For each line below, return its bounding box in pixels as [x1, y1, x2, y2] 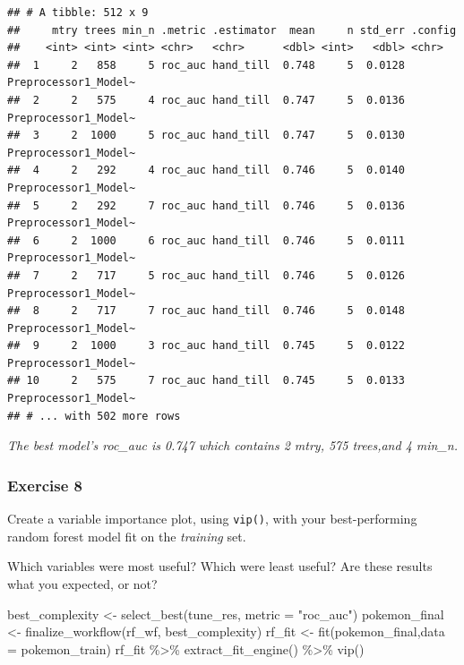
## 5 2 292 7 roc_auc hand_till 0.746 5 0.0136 [7, 199, 405, 212]
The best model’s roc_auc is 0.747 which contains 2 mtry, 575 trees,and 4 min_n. [7, 436, 458, 455]
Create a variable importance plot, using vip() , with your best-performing [7, 509, 417, 528]
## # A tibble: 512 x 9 [7, 6, 149, 19]
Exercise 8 [7, 473, 82, 496]
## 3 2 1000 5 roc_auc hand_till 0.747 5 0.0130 [7, 129, 405, 142]
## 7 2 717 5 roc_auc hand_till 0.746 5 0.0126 [7, 269, 405, 282]
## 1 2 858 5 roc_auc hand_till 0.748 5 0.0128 [7, 58, 405, 72]
